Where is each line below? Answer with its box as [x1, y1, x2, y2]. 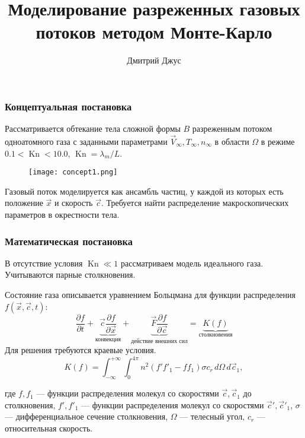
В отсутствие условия [5, 256, 83, 269]
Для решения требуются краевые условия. [5, 344, 156, 356]
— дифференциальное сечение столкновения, [5, 410, 168, 423]
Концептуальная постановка [5, 99, 132, 113]
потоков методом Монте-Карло [36, 20, 272, 44]
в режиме [261, 135, 295, 148]
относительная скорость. [5, 421, 93, 434]
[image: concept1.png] [28, 168, 118, 177]
